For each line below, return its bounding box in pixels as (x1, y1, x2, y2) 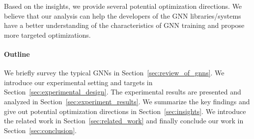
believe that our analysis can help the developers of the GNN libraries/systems (4, 10, 241, 21)
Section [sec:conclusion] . (4, 125, 77, 135)
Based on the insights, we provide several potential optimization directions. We (4, 1, 242, 11)
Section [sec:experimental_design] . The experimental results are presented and (4, 87, 241, 97)
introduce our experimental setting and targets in (4, 77, 153, 87)
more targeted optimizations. (4, 29, 91, 40)
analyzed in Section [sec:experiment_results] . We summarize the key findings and (4, 96, 250, 106)
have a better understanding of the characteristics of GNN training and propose (4, 20, 245, 30)
